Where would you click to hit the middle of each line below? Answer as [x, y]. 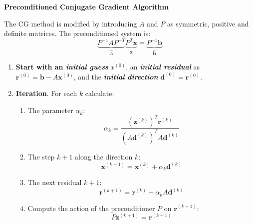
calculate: [100, 93]
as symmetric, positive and [208, 23]
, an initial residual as [163, 67]
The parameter [50, 110]
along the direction [104, 156]
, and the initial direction [116, 76]
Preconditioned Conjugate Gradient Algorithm [86, 6]
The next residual [55, 182]
